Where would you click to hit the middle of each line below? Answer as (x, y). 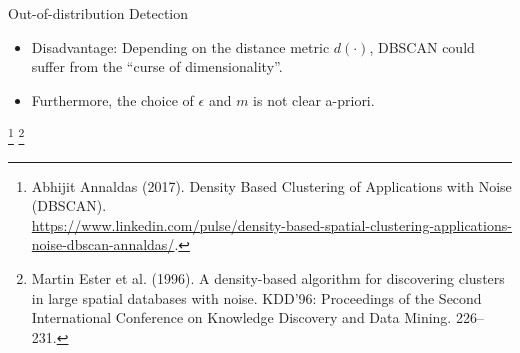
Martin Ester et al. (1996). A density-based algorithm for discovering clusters (268, 278)
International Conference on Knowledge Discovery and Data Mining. (241, 317)
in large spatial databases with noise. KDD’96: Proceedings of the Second (256, 297)
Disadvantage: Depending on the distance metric (180, 46)
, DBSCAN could (422, 46)
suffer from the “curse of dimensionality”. (157, 66)
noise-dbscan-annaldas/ (103, 244)
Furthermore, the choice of (112, 99)
